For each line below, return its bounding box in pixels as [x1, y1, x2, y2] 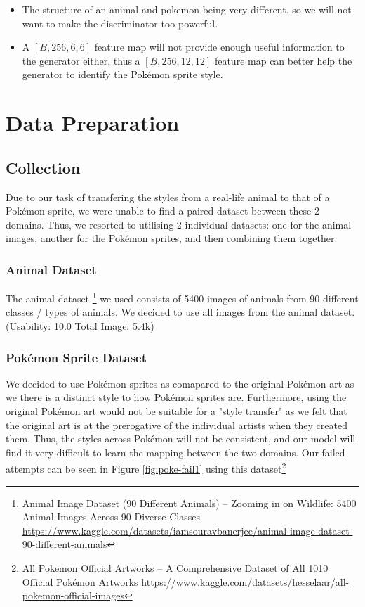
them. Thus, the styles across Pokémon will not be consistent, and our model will [6, 431, 356, 446]
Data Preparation [6, 108, 180, 137]
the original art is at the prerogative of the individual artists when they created [6, 417, 347, 432]
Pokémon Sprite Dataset [6, 348, 147, 366]
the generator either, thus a [22, 53, 140, 68]
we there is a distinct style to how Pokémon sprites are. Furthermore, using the [6, 390, 347, 404]
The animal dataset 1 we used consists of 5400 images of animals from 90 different [6, 289, 359, 305]
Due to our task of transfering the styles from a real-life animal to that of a [6, 189, 330, 204]
